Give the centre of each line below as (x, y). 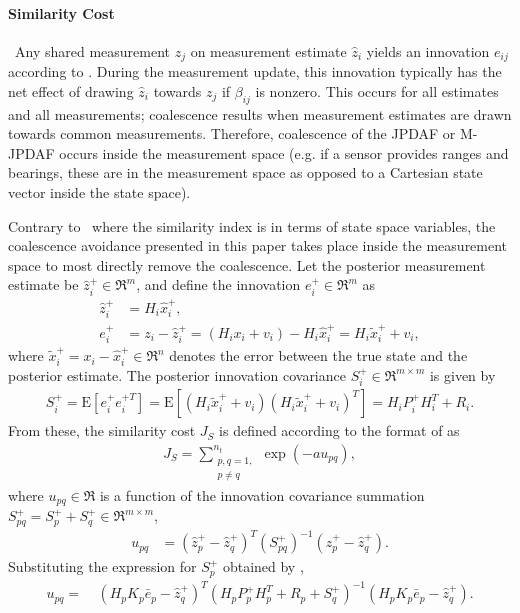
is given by (462, 374)
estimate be (43, 284)
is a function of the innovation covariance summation (262, 494)
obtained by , (263, 566)
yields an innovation (428, 50)
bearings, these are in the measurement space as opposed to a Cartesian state (245, 172)
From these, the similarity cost (102, 430)
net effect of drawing (71, 90)
